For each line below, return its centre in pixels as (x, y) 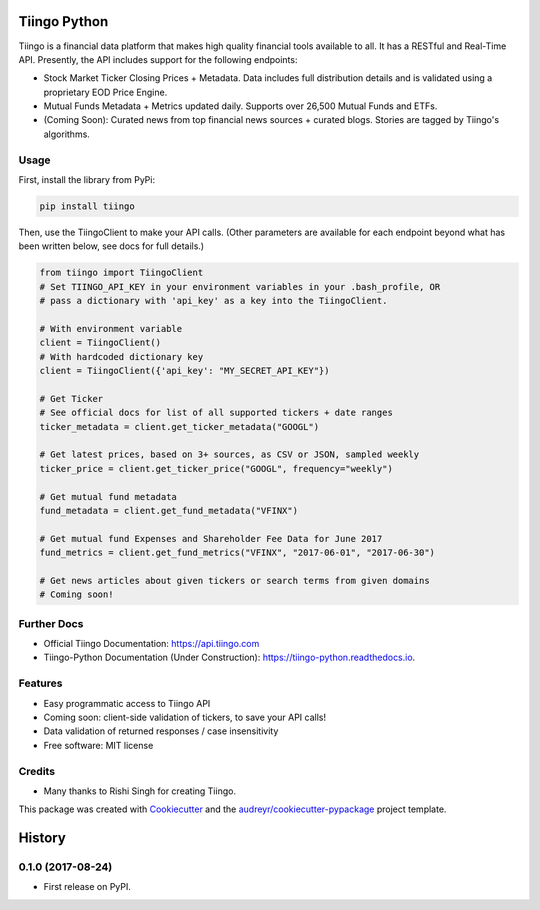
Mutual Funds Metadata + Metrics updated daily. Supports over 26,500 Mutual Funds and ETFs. (240, 106)
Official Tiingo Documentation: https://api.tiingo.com (151, 644)
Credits (36, 771)
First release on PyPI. (87, 887)
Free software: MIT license (98, 745)
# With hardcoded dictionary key (121, 356)
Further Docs (51, 623)
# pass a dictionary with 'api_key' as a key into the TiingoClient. (213, 301)
